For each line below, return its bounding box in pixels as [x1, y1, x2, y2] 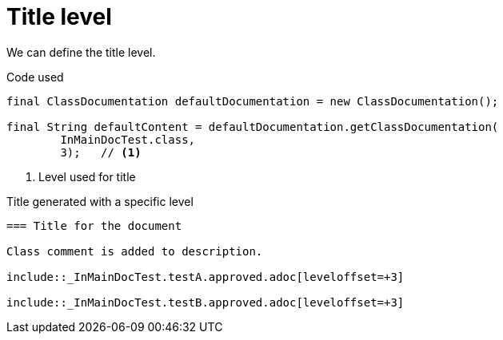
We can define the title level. [6, 45, 156, 59]
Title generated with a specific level [6, 194, 194, 208]
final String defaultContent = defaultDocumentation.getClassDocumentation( [6, 120, 499, 133]
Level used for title [38, 169, 136, 184]
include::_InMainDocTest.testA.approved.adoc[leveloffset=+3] [6, 270, 405, 283]
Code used [6, 69, 64, 84]
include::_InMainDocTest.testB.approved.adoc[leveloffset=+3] [6, 295, 405, 309]
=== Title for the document [6, 219, 182, 232]
